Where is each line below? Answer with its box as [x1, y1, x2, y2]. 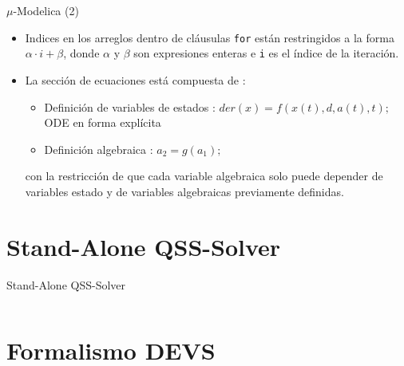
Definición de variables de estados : [44, 98, 216, 115]
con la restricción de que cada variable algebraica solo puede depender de [25, 167, 383, 184]
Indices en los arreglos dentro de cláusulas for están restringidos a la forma [25, 29, 394, 45]
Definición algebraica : [44, 140, 153, 157]
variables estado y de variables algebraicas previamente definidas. [25, 183, 344, 199]
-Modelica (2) [13, 2, 79, 18]
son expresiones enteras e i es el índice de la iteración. [133, 45, 399, 61]
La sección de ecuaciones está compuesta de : [25, 71, 246, 88]
